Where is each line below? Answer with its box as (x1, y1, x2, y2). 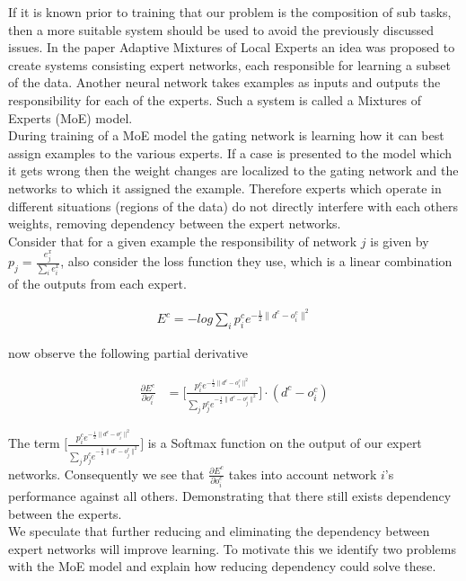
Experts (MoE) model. (8, 108, 133, 127)
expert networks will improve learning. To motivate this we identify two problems (8, 539, 456, 558)
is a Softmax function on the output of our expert (147, 434, 422, 452)
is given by (370, 231, 429, 250)
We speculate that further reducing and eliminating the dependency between (8, 522, 430, 541)
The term (8, 434, 60, 452)
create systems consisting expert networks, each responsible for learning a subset (8, 55, 451, 74)
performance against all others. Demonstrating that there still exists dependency (8, 487, 452, 505)
